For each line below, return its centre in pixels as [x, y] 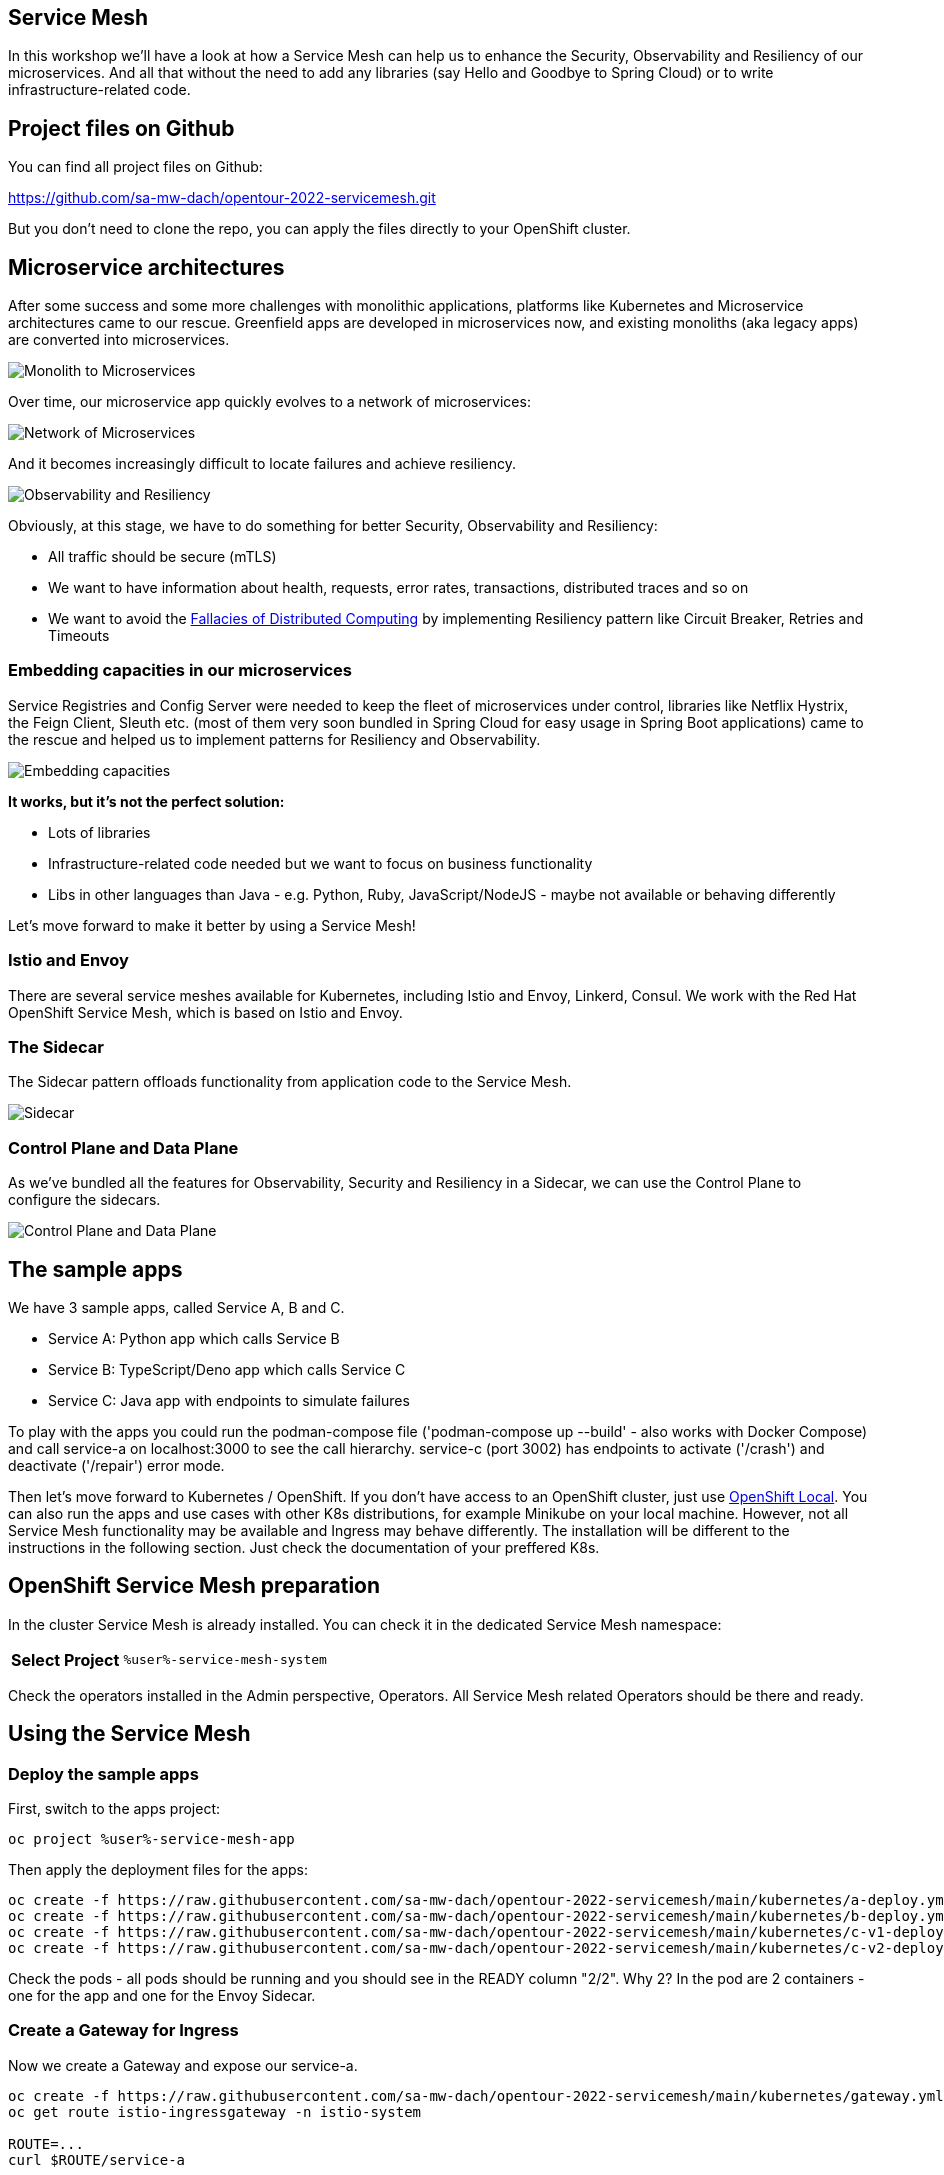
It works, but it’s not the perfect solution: [146, 801]
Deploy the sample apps [103, 1773]
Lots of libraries [99, 832]
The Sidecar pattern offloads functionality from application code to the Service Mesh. [290, 1082]
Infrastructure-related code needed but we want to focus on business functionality [320, 863]
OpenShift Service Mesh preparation [194, 1586]
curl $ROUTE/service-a [97, 2159]
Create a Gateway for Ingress [123, 2030]
